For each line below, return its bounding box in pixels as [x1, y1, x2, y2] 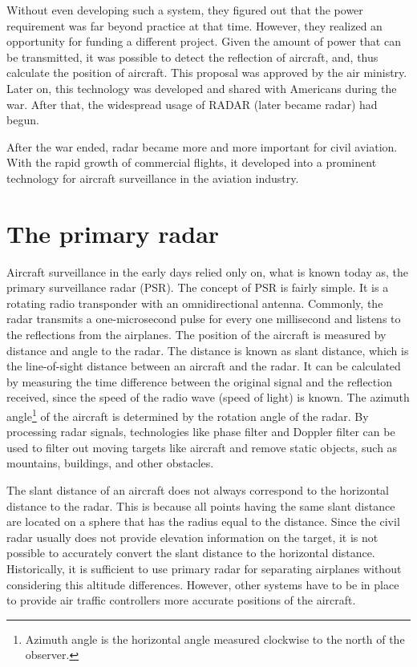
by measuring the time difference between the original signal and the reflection [6, 373, 392, 390]
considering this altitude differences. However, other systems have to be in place [6, 576, 399, 592]
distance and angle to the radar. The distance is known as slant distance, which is [6, 342, 409, 358]
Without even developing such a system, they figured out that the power [6, 2, 363, 18]
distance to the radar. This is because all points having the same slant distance [6, 497, 395, 514]
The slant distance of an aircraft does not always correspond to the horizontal [6, 482, 389, 499]
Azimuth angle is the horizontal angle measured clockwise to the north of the [25, 630, 405, 647]
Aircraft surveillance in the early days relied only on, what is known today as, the [6, 263, 409, 280]
